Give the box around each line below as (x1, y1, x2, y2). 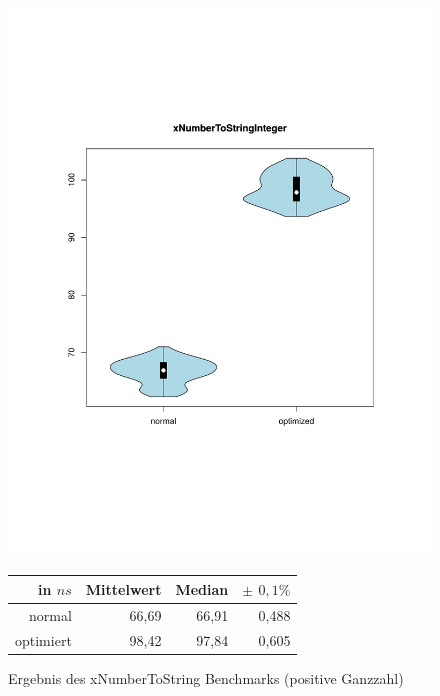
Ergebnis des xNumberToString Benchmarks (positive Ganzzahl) (8, 667, 404, 688)
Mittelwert (85, 578, 162, 599)
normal (29, 604, 72, 625)
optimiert (15, 629, 72, 650)
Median (175, 578, 229, 599)
